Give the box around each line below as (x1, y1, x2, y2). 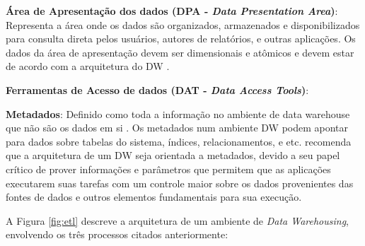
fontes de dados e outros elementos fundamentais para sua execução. (6, 189, 302, 204)
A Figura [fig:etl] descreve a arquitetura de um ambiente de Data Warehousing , (6, 213, 349, 228)
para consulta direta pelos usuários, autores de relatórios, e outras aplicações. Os (6, 31, 356, 46)
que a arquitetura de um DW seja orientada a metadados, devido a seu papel (6, 148, 340, 163)
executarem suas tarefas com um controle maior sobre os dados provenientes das (6, 175, 354, 190)
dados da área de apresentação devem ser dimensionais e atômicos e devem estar (6, 45, 354, 59)
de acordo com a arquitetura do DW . (6, 59, 170, 74)
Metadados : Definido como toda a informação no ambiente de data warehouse (6, 106, 350, 121)
